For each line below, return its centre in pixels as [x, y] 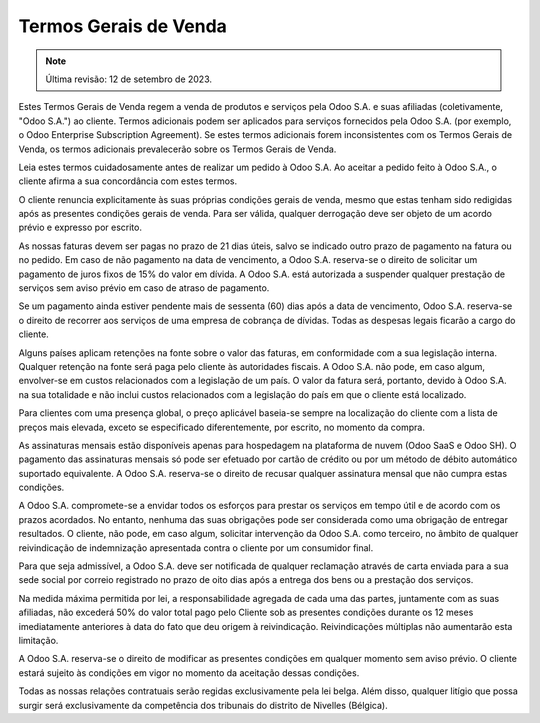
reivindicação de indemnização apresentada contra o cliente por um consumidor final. [196, 547]
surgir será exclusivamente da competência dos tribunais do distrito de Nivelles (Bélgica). [203, 705]
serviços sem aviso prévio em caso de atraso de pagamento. [144, 288]
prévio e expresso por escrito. [80, 227]
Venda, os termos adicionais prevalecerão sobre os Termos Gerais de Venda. [177, 149]
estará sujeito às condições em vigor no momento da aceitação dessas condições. [189, 672]
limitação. [38, 640]
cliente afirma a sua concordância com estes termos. [128, 181]
